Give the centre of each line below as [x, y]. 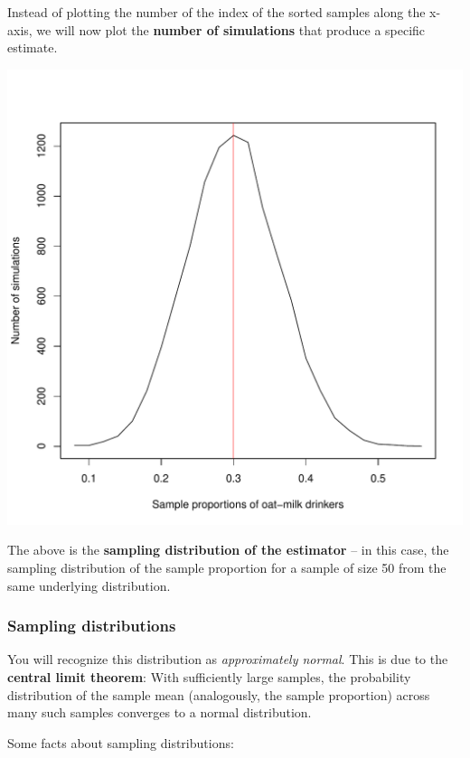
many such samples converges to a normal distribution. [160, 712]
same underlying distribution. [89, 585]
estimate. [33, 47]
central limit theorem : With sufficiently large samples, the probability [209, 676]
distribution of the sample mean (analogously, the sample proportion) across [219, 694]
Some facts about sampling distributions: [121, 742]
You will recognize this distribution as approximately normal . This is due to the [228, 659]
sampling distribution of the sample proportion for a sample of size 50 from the [227, 567]
